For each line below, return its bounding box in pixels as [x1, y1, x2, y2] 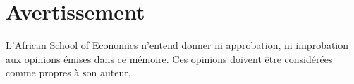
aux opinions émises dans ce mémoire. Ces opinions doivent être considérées [6, 51, 333, 66]
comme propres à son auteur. [6, 65, 131, 80]
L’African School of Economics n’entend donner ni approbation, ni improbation [6, 38, 349, 52]
